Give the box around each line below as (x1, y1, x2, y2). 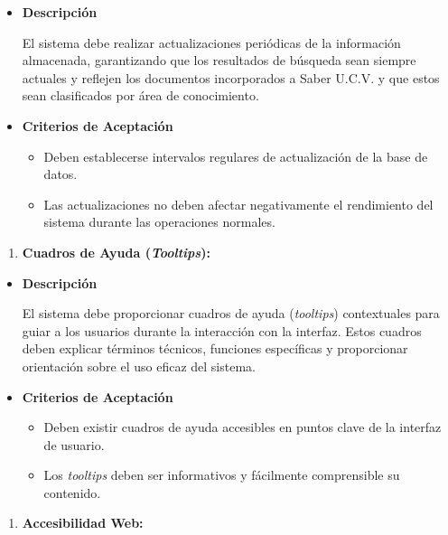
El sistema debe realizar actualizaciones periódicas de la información (22, 33, 401, 52)
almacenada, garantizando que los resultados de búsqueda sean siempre (22, 51, 416, 70)
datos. (43, 164, 78, 183)
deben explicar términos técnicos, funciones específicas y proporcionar (22, 339, 408, 358)
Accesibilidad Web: (22, 513, 144, 532)
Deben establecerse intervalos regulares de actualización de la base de (43, 146, 428, 165)
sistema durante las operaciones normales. (43, 212, 275, 231)
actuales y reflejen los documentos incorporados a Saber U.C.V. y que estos (22, 68, 440, 87)
